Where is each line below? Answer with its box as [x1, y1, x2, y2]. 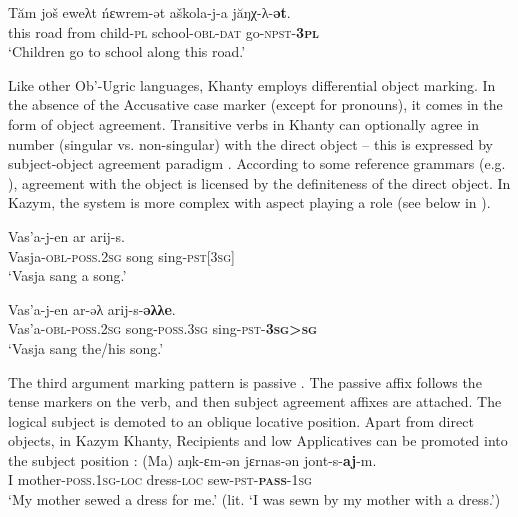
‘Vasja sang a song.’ [8, 265, 127, 286]
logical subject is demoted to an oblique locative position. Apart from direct [8, 410, 474, 431]
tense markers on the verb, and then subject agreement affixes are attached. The [8, 391, 502, 412]
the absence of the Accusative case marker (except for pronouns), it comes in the [8, 94, 503, 115]
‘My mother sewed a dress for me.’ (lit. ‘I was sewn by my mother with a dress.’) [8, 489, 501, 510]
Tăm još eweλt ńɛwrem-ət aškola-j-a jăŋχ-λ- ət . [8, 2, 291, 22]
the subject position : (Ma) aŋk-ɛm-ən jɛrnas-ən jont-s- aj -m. [8, 449, 377, 470]
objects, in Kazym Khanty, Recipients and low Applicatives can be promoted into [8, 430, 508, 451]
